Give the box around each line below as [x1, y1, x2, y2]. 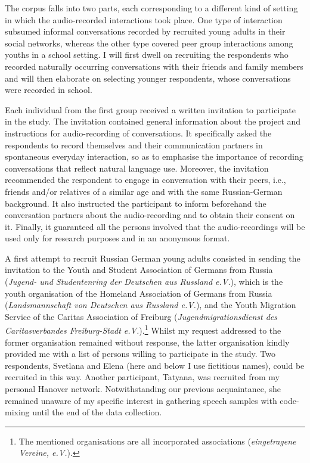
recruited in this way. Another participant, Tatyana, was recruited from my [5, 371, 280, 383]
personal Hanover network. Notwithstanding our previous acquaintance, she [5, 383, 281, 395]
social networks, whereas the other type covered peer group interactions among [5, 36, 293, 49]
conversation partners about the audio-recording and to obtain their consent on [5, 209, 295, 221]
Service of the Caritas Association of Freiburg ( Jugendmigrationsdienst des [5, 310, 278, 322]
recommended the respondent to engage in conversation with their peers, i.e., [5, 173, 286, 186]
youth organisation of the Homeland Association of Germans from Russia [5, 287, 272, 299]
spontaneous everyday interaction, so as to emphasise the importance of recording [5, 150, 303, 163]
